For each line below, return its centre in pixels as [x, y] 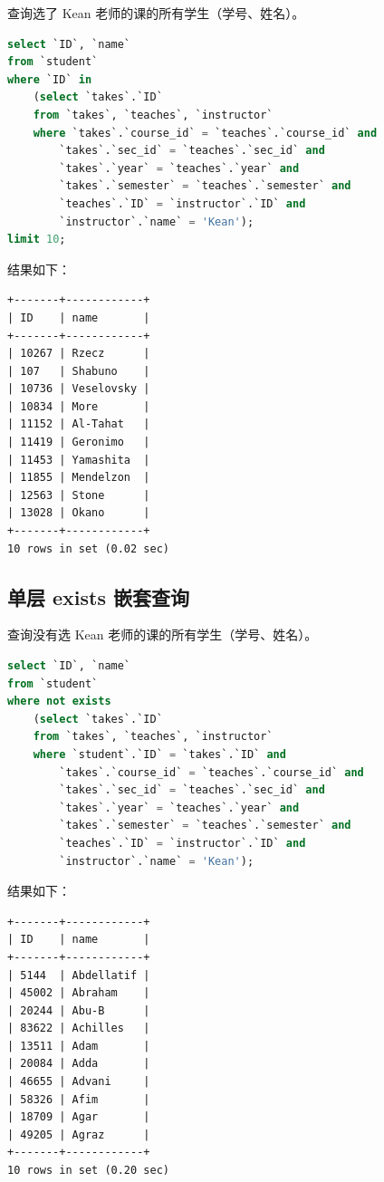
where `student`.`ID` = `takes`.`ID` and [159, 754]
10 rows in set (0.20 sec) [88, 1171]
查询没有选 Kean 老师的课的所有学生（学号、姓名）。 [163, 634]
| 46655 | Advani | [79, 1082]
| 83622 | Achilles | [79, 1028]
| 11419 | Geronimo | [79, 442]
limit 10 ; [37, 240]
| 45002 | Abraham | [79, 993]
